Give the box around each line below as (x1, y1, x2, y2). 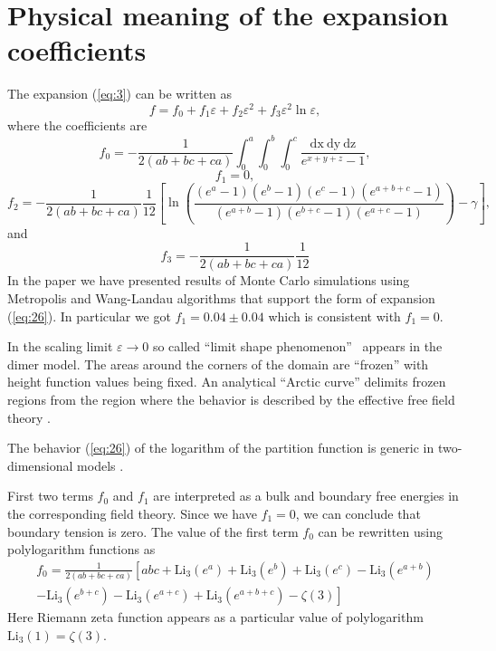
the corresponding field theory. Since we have (7, 503, 257, 522)
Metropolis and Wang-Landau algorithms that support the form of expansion (7, 288, 435, 307)
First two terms (7, 486, 93, 505)
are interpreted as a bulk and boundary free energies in (153, 486, 459, 505)
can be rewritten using (318, 522, 443, 541)
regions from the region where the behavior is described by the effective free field (7, 389, 455, 408)
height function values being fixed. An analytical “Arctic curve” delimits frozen (7, 372, 446, 391)
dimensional (7, 455, 73, 474)
